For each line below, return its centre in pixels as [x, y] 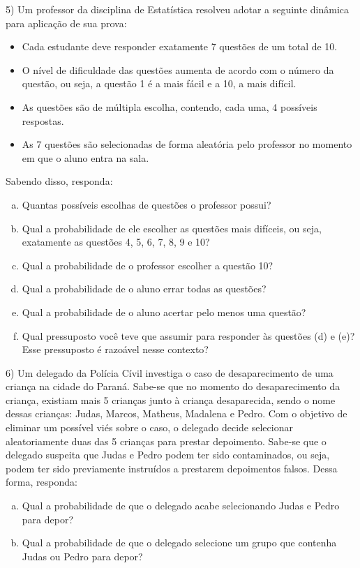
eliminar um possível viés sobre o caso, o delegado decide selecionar [149, 427]
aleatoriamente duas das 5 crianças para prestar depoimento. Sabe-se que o [166, 441]
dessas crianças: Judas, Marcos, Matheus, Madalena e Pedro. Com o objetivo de [177, 413]
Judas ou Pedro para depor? [82, 556]
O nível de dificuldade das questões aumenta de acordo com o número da [178, 69]
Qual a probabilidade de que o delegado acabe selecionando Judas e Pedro [181, 506]
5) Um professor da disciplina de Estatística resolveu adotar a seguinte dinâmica [178, 9]
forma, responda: [42, 482]
